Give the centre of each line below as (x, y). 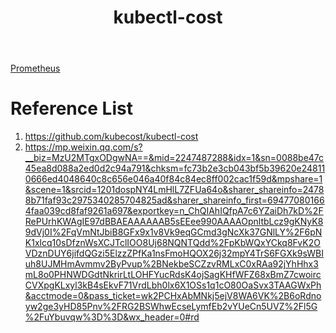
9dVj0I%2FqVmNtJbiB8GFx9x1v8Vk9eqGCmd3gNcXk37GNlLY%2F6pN (173, 232)
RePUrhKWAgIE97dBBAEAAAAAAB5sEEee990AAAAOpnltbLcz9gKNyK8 (174, 222)
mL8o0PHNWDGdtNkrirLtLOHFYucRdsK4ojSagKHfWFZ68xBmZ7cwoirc (173, 275)
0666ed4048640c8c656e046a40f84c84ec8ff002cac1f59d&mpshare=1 (173, 179)
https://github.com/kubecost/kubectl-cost (111, 137)
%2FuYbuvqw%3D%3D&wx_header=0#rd (112, 317)
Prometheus (35, 68)
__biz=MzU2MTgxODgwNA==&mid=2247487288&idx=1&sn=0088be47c (174, 158)
